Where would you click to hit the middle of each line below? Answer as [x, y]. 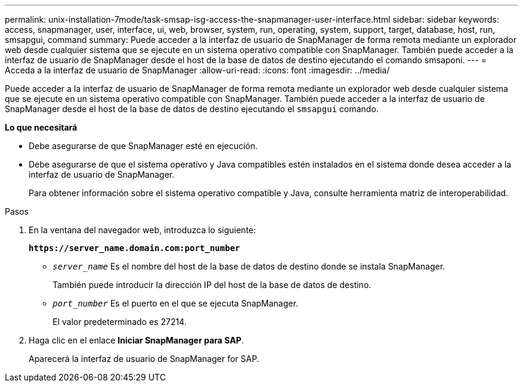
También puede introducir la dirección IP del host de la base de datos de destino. [212, 285]
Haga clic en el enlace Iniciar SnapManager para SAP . [136, 340]
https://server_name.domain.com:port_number [135, 248]
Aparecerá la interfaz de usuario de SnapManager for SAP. [144, 359]
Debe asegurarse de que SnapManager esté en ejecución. [143, 146]
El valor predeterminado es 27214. [120, 322]
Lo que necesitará [41, 127]
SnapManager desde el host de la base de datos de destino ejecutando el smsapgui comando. [192, 109]
